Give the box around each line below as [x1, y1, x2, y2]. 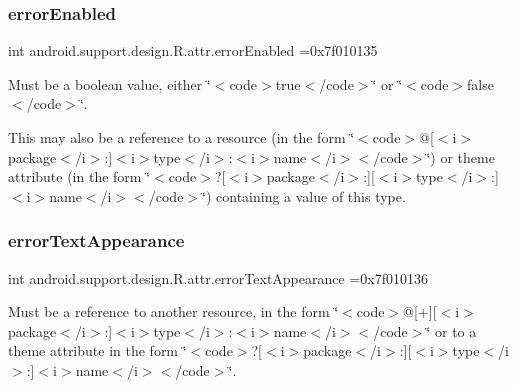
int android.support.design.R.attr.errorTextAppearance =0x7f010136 [8, 267, 428, 288]
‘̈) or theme [426, 146, 495, 167]
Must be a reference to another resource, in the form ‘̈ [8, 301, 339, 322]
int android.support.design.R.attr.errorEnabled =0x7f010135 [8, 40, 378, 61]
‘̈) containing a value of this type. [202, 185, 406, 206]
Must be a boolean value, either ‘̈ [8, 73, 211, 94]
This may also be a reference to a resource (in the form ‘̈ [8, 127, 355, 147]
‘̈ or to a [426, 320, 477, 341]
